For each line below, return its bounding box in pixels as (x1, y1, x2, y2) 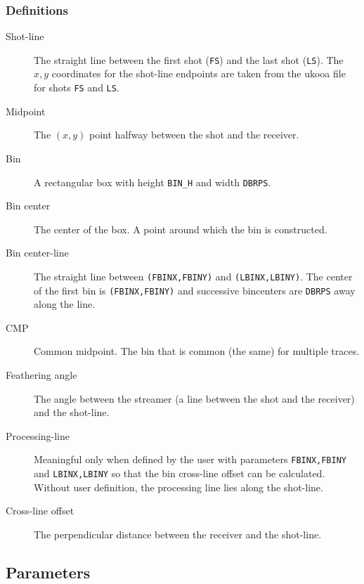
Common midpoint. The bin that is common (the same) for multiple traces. (34, 344, 360, 358)
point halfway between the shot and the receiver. (89, 127, 299, 142)
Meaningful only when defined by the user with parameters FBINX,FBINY (34, 452, 346, 467)
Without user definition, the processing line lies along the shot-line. (34, 479, 323, 494)
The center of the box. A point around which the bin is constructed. (34, 221, 327, 236)
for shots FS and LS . (34, 80, 119, 95)
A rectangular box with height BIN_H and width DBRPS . (34, 174, 271, 189)
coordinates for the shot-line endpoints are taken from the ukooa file (51, 66, 346, 81)
